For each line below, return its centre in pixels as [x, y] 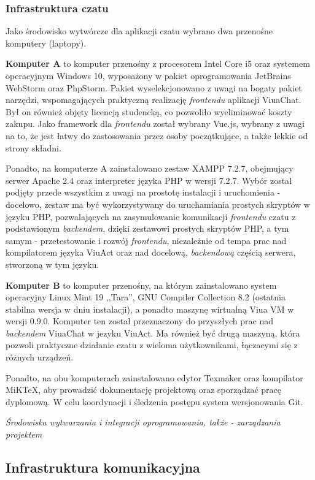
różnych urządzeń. [40, 357]
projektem [24, 434]
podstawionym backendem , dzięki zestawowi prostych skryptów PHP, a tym [147, 228]
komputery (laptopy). [46, 43]
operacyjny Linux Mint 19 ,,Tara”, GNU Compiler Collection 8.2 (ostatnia [146, 297]
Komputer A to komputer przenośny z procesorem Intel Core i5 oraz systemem [158, 63]
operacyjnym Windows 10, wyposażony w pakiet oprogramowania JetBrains [148, 75]
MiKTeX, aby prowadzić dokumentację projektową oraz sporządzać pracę [144, 390]
